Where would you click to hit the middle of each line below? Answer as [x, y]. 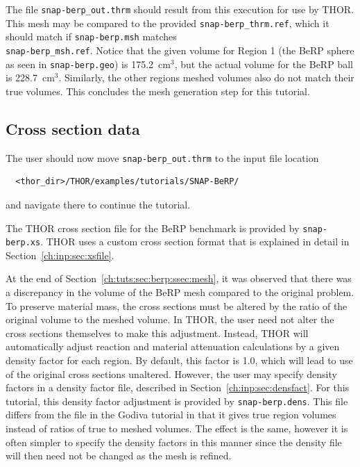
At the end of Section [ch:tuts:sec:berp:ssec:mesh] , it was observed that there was [179, 278]
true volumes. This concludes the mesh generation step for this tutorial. [158, 91]
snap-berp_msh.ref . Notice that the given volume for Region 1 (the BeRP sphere [180, 50]
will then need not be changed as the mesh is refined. [119, 456]
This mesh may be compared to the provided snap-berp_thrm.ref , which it [168, 23]
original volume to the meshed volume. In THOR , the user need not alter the [170, 319]
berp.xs [23, 243]
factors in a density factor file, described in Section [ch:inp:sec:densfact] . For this [178, 387]
